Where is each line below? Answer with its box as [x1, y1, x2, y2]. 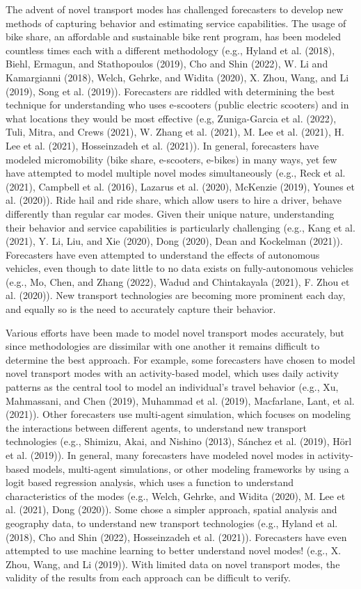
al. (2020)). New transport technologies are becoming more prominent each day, [6, 288, 346, 302]
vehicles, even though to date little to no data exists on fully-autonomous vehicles [6, 261, 354, 275]
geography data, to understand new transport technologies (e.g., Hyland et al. [6, 515, 338, 530]
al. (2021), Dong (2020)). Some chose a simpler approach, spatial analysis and [6, 502, 337, 517]
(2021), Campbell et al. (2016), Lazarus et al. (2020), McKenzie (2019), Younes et [6, 179, 355, 193]
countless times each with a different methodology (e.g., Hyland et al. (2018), [6, 42, 335, 57]
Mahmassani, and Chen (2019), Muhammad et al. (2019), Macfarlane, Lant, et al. [6, 393, 355, 408]
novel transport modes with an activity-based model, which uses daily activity [6, 366, 339, 380]
